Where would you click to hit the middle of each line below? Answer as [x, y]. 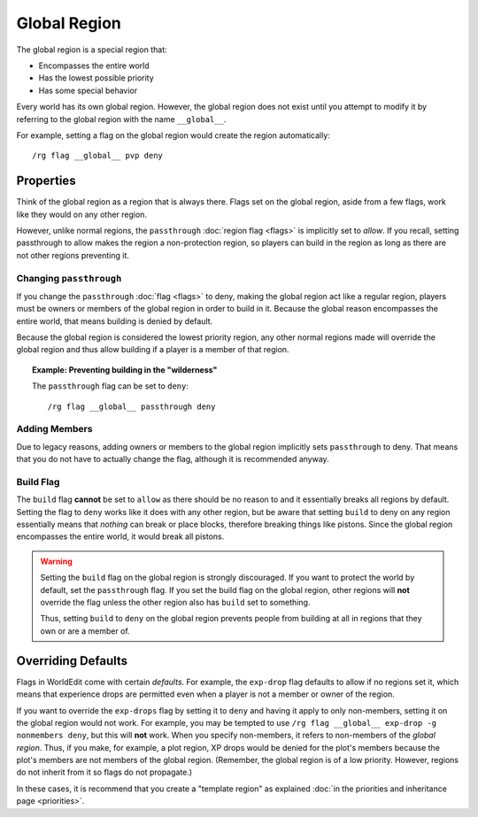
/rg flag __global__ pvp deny [98, 156]
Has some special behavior [88, 90]
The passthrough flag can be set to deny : [111, 386]
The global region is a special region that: [92, 50]
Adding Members [54, 429]
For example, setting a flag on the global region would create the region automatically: [173, 135]
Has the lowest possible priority [96, 78]
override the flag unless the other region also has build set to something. [175, 603]
